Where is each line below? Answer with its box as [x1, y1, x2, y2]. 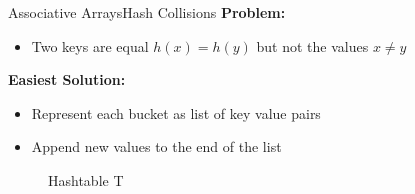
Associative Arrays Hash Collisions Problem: [8, 2, 286, 22]
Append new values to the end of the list [31, 136, 282, 157]
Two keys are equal [31, 35, 149, 56]
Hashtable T [48, 169, 124, 190]
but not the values [256, 35, 369, 56]
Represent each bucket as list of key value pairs [31, 102, 321, 123]
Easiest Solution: [8, 69, 126, 90]
